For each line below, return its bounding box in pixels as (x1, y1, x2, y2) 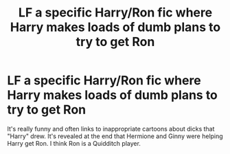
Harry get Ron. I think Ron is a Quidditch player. (7, 139, 141, 147)
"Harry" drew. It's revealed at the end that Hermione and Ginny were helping (7, 132, 223, 140)
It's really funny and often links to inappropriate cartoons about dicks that (7, 124, 215, 133)
